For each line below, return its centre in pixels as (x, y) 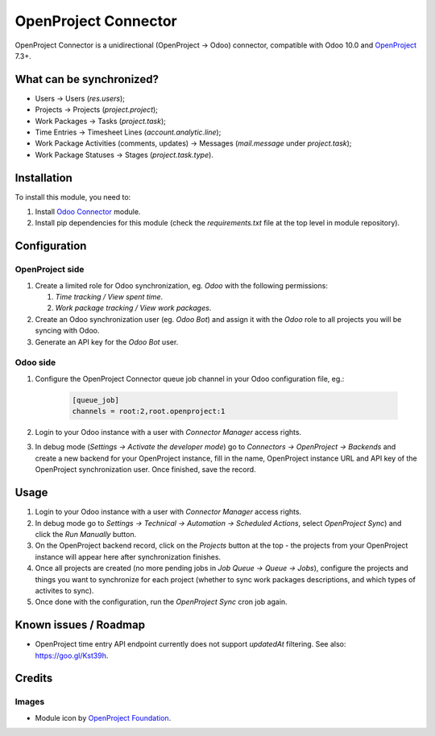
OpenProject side (50, 270)
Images (30, 702)
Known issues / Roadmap (80, 625)
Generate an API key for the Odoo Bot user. (107, 341)
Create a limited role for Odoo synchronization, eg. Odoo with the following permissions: (181, 285)
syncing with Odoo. (67, 331)
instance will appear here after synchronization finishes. (128, 556)
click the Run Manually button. (86, 534)
